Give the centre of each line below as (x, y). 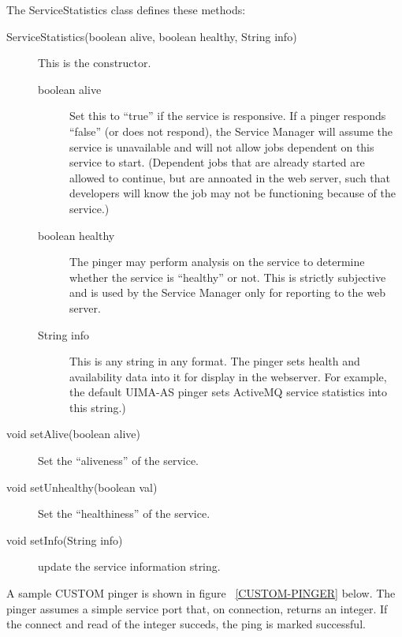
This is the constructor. (95, 63)
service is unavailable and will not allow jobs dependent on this (222, 146)
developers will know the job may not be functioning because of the (233, 193)
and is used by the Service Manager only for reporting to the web (227, 292)
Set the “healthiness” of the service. (124, 513)
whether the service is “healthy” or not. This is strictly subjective (228, 277)
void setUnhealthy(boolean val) (82, 487)
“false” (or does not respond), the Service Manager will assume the (231, 131)
